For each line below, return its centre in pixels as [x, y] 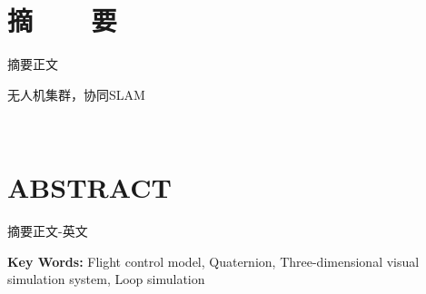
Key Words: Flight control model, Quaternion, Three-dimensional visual [213, 261]
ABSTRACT [89, 187]
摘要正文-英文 [48, 231]
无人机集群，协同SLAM [76, 94]
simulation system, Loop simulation [106, 279]
